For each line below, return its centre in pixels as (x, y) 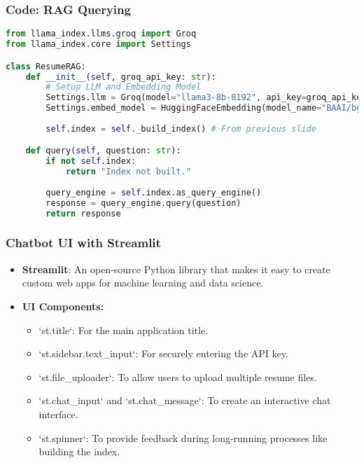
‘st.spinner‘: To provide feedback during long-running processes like (183, 437)
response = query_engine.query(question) (143, 203)
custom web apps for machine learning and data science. (143, 283)
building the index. (79, 451)
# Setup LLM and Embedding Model (124, 87)
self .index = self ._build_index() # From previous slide (181, 129)
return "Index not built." (128, 172)
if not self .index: (91, 161)
